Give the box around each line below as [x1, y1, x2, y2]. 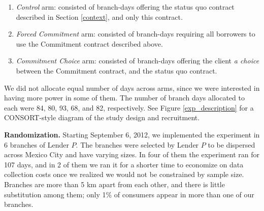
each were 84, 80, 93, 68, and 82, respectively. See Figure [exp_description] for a [4, 102, 254, 113]
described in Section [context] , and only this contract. [16, 11, 183, 22]
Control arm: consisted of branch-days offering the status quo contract [16, 2, 235, 12]
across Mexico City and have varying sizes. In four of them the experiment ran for [4, 149, 259, 160]
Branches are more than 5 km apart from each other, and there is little [4, 179, 225, 189]
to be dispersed [208, 139, 255, 150]
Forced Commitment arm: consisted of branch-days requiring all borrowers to [16, 28, 255, 39]
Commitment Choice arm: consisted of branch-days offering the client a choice [16, 55, 259, 66]
